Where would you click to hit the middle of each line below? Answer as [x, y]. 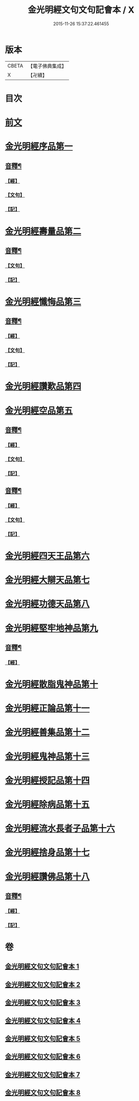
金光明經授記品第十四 [48, 780]
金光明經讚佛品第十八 [48, 876]
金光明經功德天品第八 [48, 604]
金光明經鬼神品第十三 [48, 757]
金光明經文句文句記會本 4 [43, 1021]
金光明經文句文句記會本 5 [43, 1039]
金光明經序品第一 [39, 147]
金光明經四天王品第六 [48, 556]
